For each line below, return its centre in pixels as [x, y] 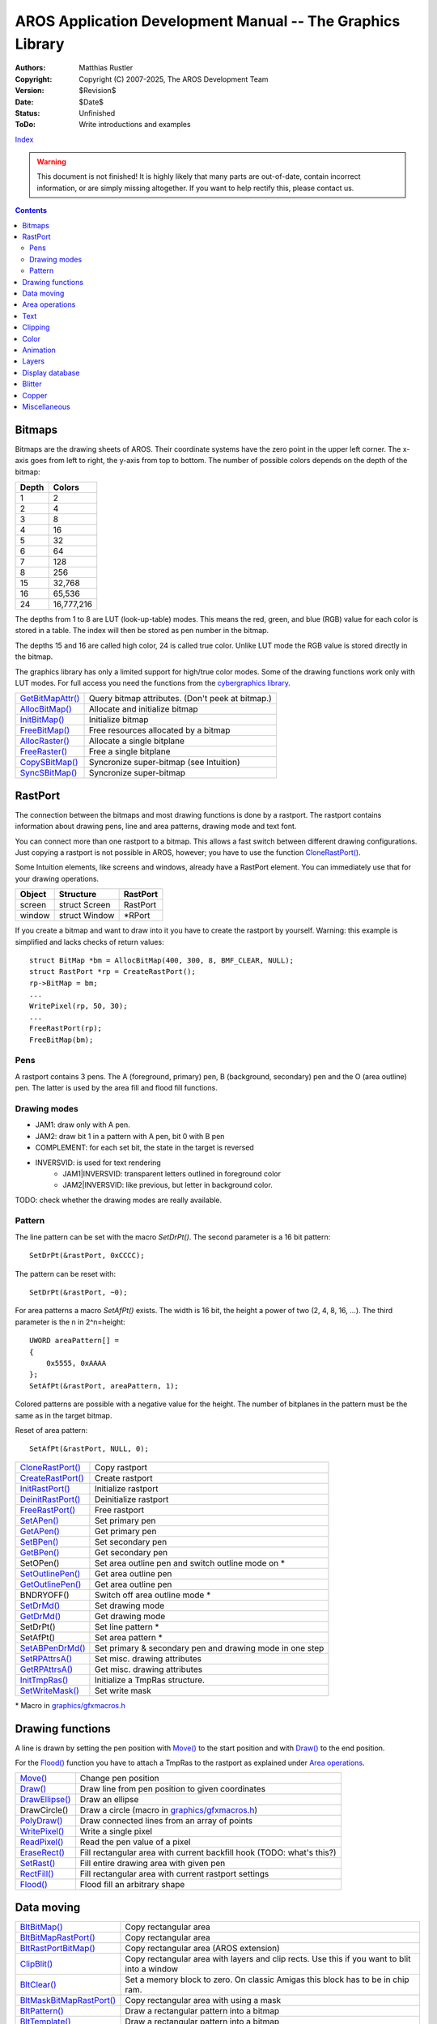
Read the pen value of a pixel [135, 1842]
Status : [28, 113]
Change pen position [119, 1779]
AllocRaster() [45, 741]
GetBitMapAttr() [50, 699]
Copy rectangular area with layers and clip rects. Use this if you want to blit [268, 1958]
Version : [30, 91]
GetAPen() [40, 1531]
